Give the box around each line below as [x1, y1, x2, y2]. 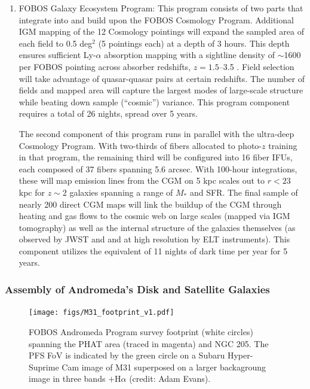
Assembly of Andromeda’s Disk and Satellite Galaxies [5, 281, 270, 296]
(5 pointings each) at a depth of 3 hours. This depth [98, 37, 290, 49]
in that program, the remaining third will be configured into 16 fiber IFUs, [19, 151, 293, 163]
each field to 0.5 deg [19, 37, 93, 49]
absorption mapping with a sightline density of [104, 48, 275, 61]
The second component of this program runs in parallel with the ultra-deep [19, 127, 294, 139]
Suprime [29, 360, 59, 373]
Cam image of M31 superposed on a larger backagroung [62, 360, 266, 373]
